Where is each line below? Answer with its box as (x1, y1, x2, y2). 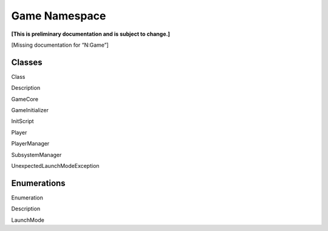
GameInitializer (11, 107, 49, 114)
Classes (11, 57, 43, 67)
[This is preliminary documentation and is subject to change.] (11, 30, 170, 38)
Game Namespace (11, 9, 106, 22)
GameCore (11, 95, 39, 102)
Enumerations (11, 178, 66, 188)
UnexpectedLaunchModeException (11, 162, 100, 169)
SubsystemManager (11, 151, 62, 158)
